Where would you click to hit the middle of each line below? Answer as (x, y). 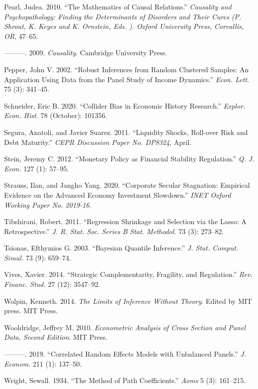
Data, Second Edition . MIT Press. (56, 337)
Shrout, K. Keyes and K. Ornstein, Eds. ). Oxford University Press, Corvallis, (124, 26)
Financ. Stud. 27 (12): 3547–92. (52, 284)
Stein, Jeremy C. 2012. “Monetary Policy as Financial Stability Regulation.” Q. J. (129, 159)
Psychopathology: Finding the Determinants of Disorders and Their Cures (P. (123, 16)
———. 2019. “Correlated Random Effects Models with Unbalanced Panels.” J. (125, 354)
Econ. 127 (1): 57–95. (37, 168)
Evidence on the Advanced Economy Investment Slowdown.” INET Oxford (118, 194)
